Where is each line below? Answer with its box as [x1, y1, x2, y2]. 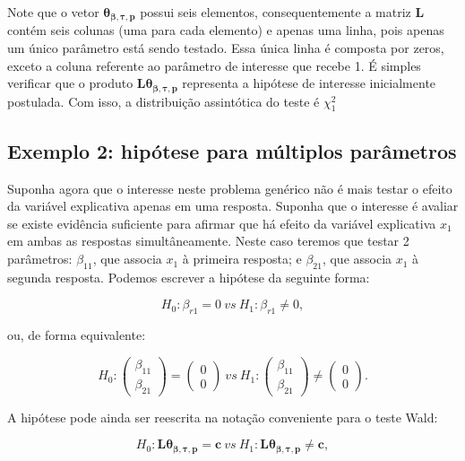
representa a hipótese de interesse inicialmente [182, 74, 436, 92]
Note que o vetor [7, 3, 99, 21]
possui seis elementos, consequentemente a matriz [140, 3, 411, 21]
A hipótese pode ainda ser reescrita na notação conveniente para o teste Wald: [7, 407, 438, 426]
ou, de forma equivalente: [7, 326, 146, 344]
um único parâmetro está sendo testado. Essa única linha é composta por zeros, [7, 39, 444, 57]
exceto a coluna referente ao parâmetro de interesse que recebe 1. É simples [7, 56, 421, 74]
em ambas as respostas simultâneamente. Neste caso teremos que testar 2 [7, 231, 409, 250]
